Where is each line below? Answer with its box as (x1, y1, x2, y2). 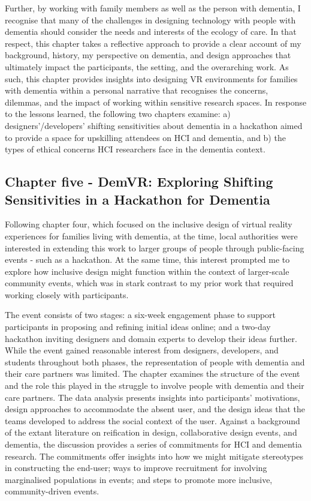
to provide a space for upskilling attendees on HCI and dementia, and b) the (5, 131, 286, 143)
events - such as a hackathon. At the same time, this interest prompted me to (5, 253, 290, 266)
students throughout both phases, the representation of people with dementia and (5, 355, 305, 368)
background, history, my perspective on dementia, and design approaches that (5, 49, 291, 61)
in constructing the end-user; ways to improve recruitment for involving (5, 461, 267, 474)
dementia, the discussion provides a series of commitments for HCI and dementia (5, 438, 302, 450)
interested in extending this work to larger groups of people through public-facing (5, 241, 304, 254)
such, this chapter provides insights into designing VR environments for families (5, 72, 298, 85)
